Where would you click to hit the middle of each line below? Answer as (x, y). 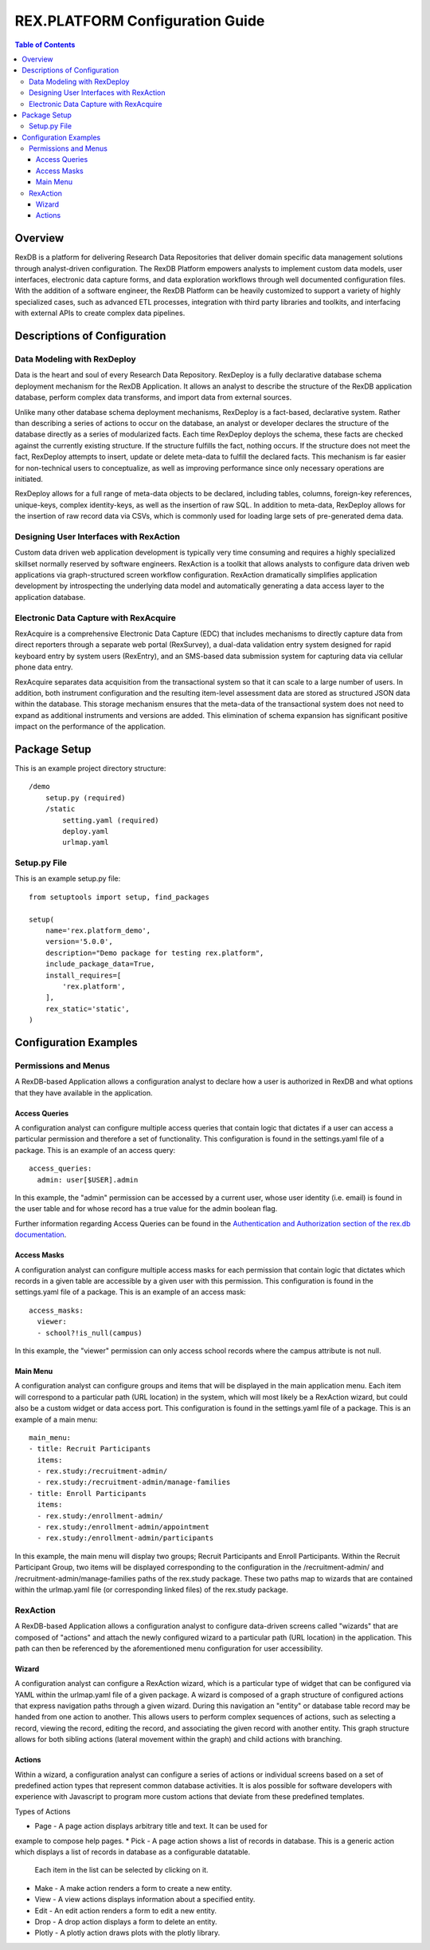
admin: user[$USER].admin (88, 1180)
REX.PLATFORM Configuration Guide (140, 21)
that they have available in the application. (84, 1092)
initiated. (29, 479)
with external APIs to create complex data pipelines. (100, 313)
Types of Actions (43, 1811)
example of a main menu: (56, 1419)
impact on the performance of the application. (90, 727)
